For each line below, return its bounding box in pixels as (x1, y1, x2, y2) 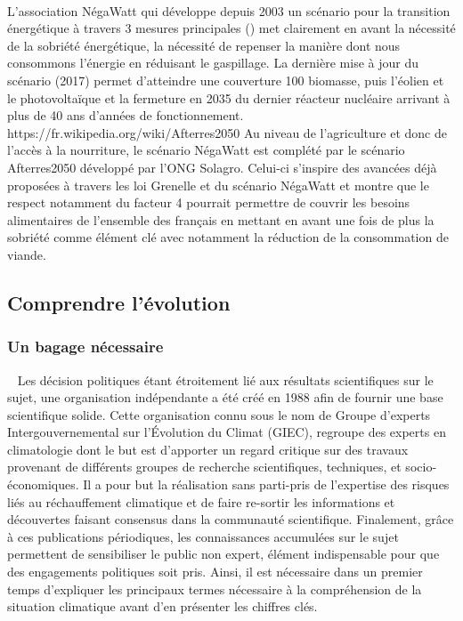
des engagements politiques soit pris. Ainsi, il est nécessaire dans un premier (7, 562, 423, 581)
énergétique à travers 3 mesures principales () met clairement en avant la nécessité (7, 19, 456, 37)
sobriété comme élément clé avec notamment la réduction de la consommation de (7, 228, 449, 246)
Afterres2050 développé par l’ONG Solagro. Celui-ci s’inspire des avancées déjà (7, 157, 437, 176)
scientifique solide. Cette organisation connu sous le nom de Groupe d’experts (7, 405, 431, 423)
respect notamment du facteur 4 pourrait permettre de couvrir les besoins (7, 193, 410, 212)
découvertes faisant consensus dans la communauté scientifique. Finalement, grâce (7, 510, 454, 528)
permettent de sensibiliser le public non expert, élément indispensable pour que (7, 544, 440, 563)
